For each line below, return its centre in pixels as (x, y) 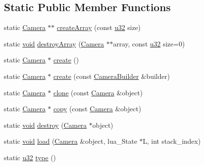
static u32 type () (30, 157)
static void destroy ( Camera (45, 125)
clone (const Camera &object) (98, 92)
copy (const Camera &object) (97, 109)
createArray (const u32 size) (99, 27)
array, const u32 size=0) (149, 43)
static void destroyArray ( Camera (54, 43)
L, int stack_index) (172, 141)
